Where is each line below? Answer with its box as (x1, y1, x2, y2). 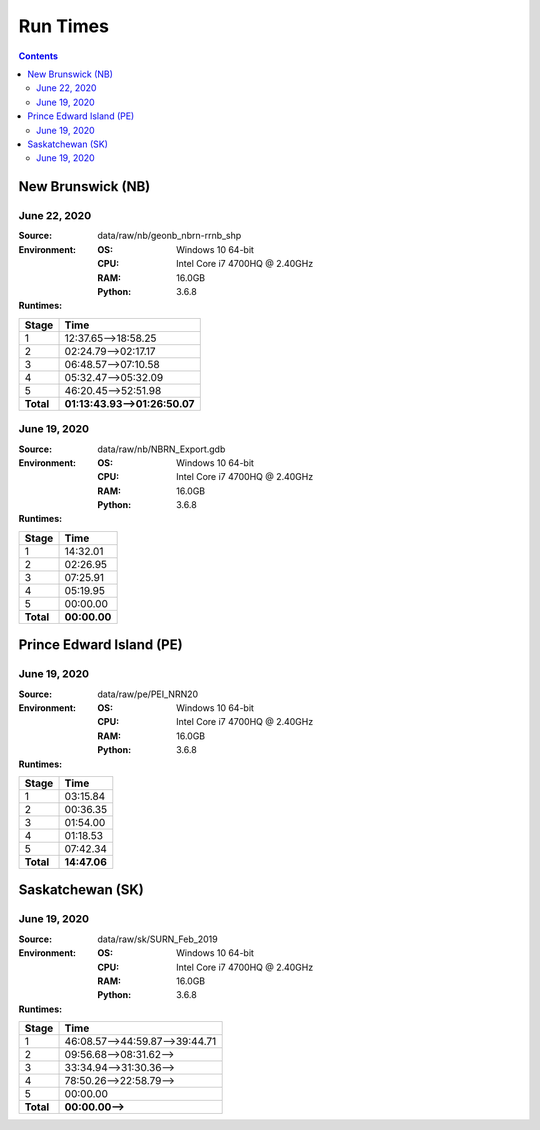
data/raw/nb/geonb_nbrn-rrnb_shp (97, 230, 242, 242)
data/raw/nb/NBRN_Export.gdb (97, 443, 226, 455)
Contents (18, 50, 59, 62)
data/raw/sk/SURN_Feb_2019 (97, 933, 219, 945)
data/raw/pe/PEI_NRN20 (97, 688, 199, 700)
